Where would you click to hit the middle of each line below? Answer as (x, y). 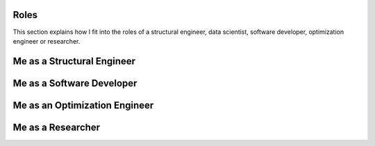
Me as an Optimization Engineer (83, 105)
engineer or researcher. (47, 41)
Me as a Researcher (57, 127)
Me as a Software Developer (75, 83)
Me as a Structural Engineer (74, 61)
